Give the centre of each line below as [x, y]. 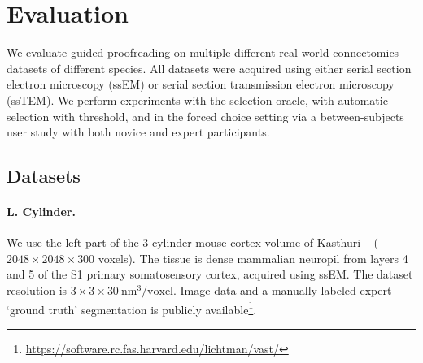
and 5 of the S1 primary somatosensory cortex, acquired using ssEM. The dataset [210, 274]
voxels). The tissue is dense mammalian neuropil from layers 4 [253, 258]
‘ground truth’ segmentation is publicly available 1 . [132, 308]
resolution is [37, 290]
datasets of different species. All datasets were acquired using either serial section [209, 68]
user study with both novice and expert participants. [138, 132]
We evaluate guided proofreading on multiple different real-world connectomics [203, 52]
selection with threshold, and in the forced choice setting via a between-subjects [205, 116]
